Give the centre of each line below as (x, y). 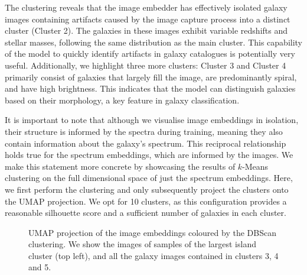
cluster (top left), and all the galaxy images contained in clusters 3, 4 (153, 255)
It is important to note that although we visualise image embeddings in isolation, (152, 120)
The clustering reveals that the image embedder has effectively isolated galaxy (146, 7)
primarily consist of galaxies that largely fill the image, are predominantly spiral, (151, 77)
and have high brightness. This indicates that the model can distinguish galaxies (150, 88)
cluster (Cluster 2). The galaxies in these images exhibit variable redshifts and (146, 30)
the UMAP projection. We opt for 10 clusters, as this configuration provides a (146, 201)
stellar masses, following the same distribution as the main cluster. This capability (154, 42)
